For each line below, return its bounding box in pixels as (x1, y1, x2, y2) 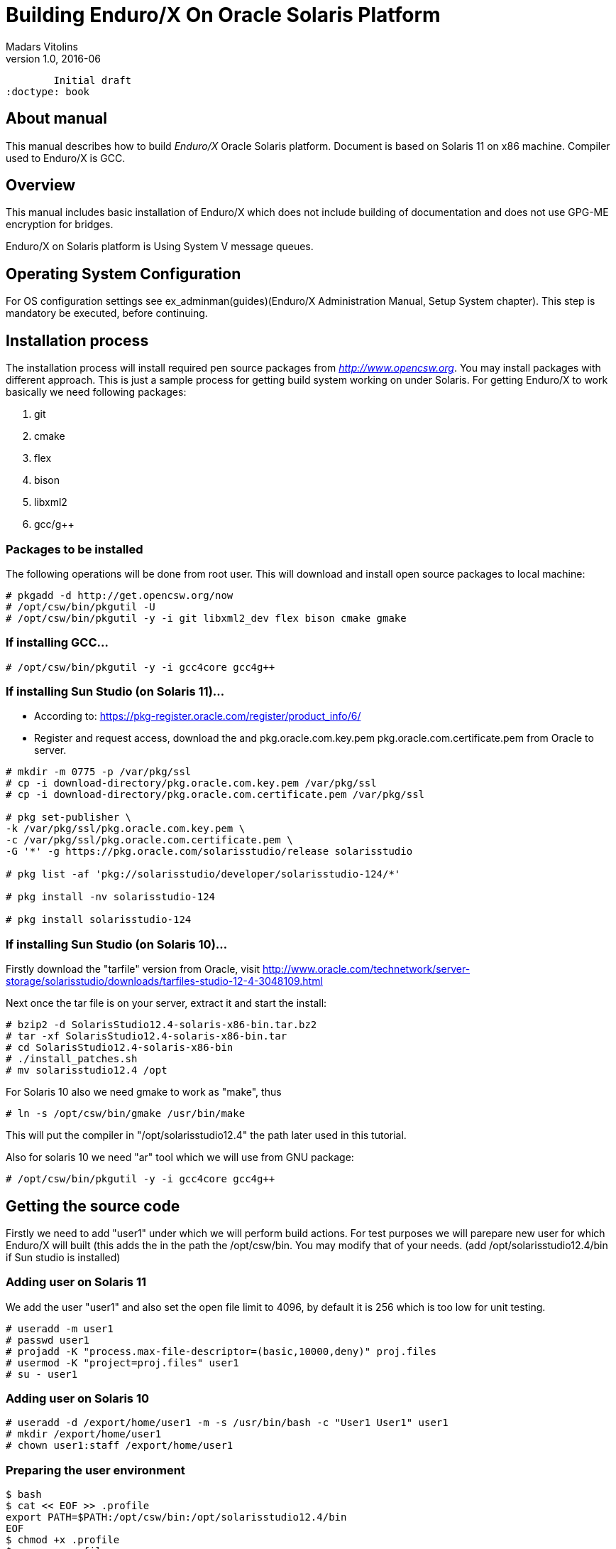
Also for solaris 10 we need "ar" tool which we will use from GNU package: (6, 1151, 354, 1164)
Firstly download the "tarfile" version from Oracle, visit (6, 963, 260, 976)
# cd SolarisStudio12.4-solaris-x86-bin (6, 1042, 233, 1054)
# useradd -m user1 (6, 1322, 114, 1334)
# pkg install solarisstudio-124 (6, 914, 192, 926)
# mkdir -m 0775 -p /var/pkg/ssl (6, 766, 192, 778)
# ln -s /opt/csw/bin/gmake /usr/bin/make (6, 1108, 246, 1120)
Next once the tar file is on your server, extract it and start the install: (6, 997, 327, 1010)
